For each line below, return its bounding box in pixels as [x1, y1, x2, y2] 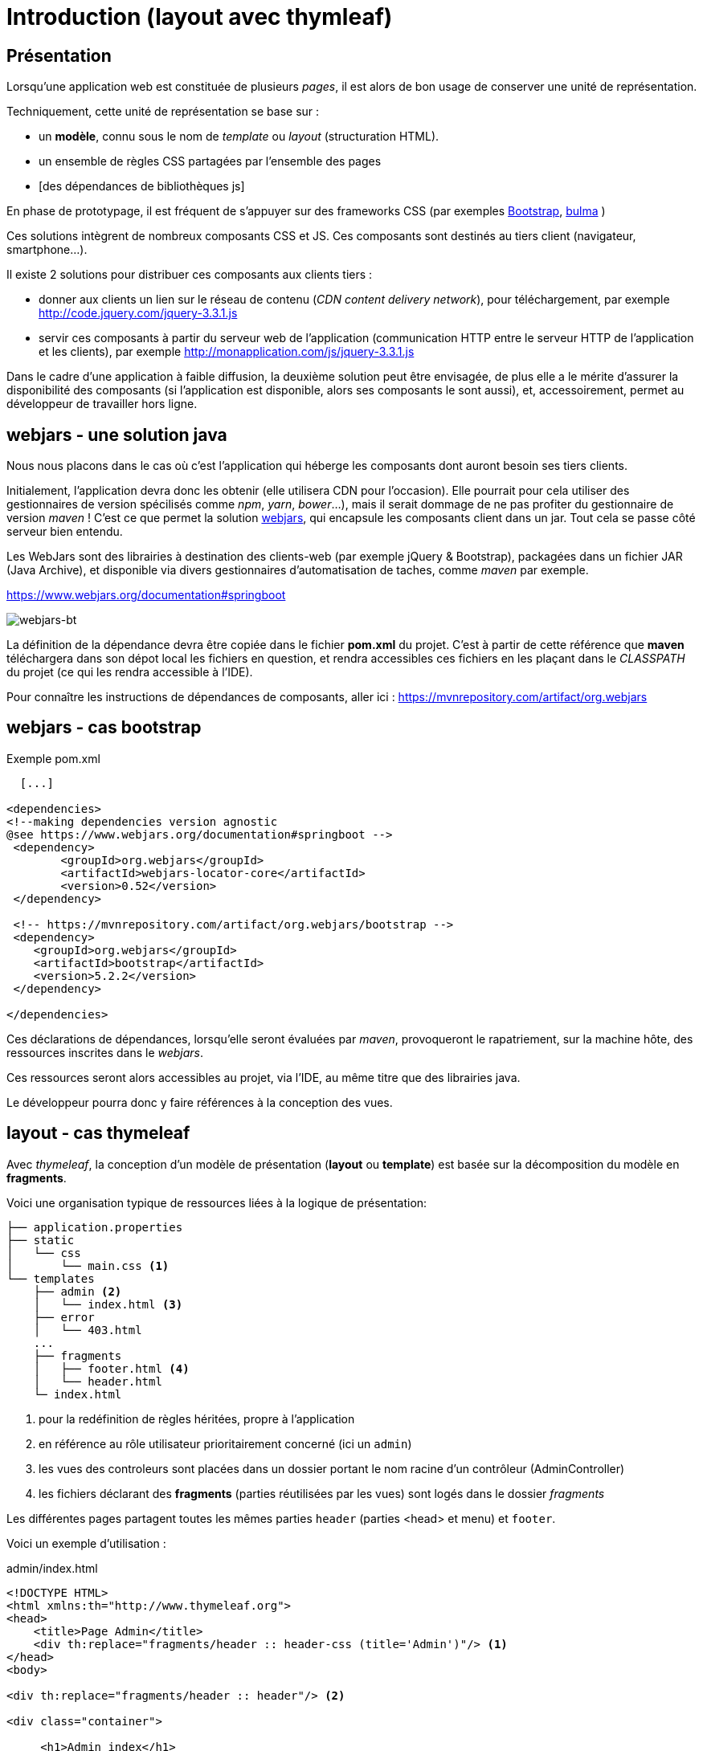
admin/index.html [6, 1561, 98, 1575]
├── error [33, 1310, 95, 1324]
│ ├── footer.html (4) [33, 1361, 190, 1375]
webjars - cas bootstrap [6, 717, 202, 738]
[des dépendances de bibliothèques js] [39, 179, 245, 194]
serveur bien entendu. [6, 524, 123, 539]
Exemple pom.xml [6, 751, 100, 765]
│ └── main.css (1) [6, 1259, 170, 1272]
